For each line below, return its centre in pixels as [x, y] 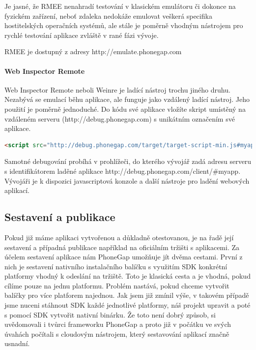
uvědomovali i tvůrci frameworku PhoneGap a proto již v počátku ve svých [118, 324]
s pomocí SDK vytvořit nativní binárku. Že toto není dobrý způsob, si [110, 314]
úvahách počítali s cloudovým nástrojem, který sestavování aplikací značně [117, 334]
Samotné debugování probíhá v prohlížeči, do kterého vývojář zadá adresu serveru [128, 161]
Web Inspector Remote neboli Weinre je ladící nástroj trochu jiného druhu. [117, 89]
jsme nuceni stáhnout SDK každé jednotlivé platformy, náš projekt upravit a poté [128, 305]
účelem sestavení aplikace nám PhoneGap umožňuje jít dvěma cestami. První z [124, 257]
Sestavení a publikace [60, 217]
